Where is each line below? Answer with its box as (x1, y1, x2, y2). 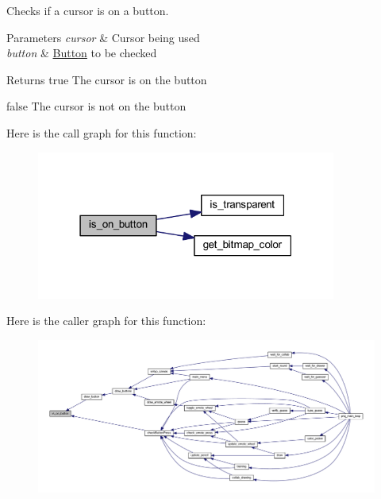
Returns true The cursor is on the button (6, 71, 207, 87)
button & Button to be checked (6, 44, 157, 61)
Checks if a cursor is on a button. (6, 2, 169, 18)
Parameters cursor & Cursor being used (6, 29, 200, 45)
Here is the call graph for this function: (6, 124, 197, 141)
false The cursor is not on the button (6, 98, 187, 114)
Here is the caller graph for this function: (6, 312, 206, 329)
